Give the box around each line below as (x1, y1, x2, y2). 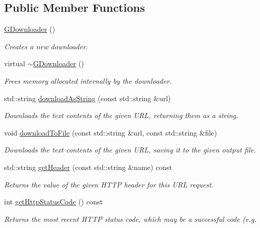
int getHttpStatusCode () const (4, 196, 103, 207)
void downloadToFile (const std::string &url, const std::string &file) (4, 127, 217, 138)
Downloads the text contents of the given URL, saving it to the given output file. (4, 144, 256, 155)
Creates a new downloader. (4, 41, 88, 51)
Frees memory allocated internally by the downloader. (4, 75, 172, 86)
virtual (4, 58, 25, 69)
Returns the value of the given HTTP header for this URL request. (4, 179, 214, 189)
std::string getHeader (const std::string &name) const (4, 161, 172, 172)
